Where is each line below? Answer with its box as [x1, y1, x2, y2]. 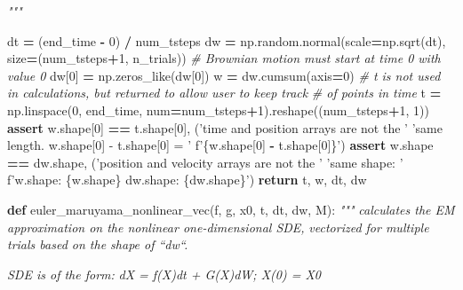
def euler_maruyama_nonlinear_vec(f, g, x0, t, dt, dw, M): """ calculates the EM [7, 200, 455, 218]
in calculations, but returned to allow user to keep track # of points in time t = [7, 83, 442, 102]
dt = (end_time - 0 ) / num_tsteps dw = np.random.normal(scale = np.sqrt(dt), [7, 31, 446, 50]
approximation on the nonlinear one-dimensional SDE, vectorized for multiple [7, 217, 429, 236]
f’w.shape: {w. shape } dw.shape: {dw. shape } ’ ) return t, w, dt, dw [7, 170, 367, 189]
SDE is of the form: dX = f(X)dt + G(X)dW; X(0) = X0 [7, 264, 321, 283]
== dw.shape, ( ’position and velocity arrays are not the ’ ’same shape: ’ [7, 153, 403, 171]
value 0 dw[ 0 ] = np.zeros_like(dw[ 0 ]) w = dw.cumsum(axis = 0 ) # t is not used [7, 66, 441, 84]
